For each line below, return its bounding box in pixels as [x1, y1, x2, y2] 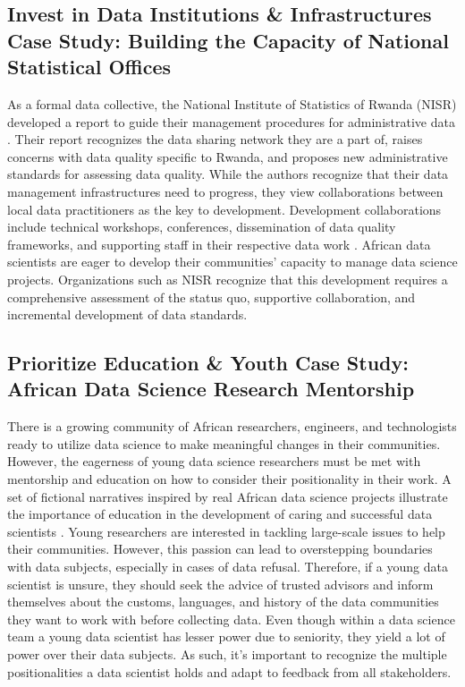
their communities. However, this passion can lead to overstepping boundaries [7, 539, 433, 558]
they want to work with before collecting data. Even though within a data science [7, 609, 455, 628]
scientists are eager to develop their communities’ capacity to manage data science [7, 252, 458, 271]
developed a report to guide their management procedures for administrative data [7, 112, 455, 131]
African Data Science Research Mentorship [7, 375, 415, 403]
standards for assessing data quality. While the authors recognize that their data [7, 165, 449, 183]
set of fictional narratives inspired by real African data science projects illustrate [7, 487, 448, 505]
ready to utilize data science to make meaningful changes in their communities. [7, 434, 441, 453]
